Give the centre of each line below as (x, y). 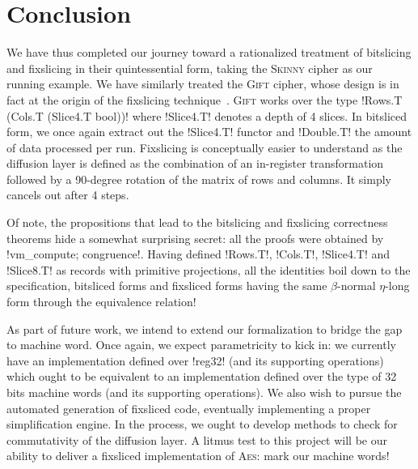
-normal (357, 286)
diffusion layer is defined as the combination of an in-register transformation (195, 163)
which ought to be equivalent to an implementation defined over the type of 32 (202, 376)
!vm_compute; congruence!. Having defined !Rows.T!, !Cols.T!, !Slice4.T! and (198, 254)
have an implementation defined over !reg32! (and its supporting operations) (195, 360)
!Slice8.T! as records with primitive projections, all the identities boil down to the (209, 269)
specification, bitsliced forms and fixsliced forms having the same (167, 286)
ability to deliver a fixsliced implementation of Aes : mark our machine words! (198, 456)
